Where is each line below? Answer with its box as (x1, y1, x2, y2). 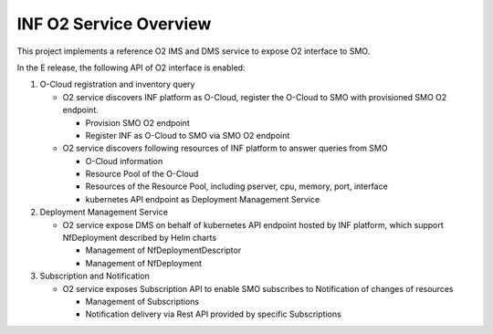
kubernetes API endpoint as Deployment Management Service (85, 193, 320, 204)
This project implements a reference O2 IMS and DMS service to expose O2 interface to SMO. (16, 46, 371, 57)
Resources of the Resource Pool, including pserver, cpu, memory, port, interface (85, 181, 388, 192)
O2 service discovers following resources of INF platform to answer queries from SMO (62, 142, 388, 154)
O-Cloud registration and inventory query (39, 78, 195, 90)
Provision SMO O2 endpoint (85, 117, 191, 128)
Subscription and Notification (39, 270, 150, 282)
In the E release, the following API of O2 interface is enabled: (16, 62, 246, 73)
